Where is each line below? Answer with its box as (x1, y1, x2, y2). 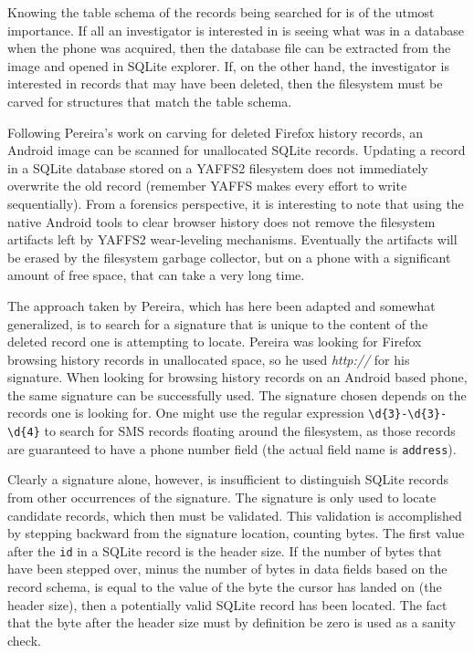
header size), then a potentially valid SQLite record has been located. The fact (7, 595, 448, 614)
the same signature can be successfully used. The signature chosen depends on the (7, 385, 467, 404)
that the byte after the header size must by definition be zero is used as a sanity (7, 613, 456, 632)
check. (7, 630, 41, 649)
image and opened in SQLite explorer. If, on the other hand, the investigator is (7, 56, 449, 75)
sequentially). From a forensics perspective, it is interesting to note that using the (7, 193, 464, 212)
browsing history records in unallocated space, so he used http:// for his (7, 349, 410, 368)
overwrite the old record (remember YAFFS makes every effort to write (7, 176, 407, 195)
